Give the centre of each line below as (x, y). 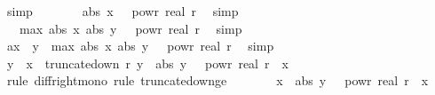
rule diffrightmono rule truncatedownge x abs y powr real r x (217, 80)
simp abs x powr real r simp (123, 11)
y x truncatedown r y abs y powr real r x (147, 63)
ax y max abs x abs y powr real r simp (140, 46)
